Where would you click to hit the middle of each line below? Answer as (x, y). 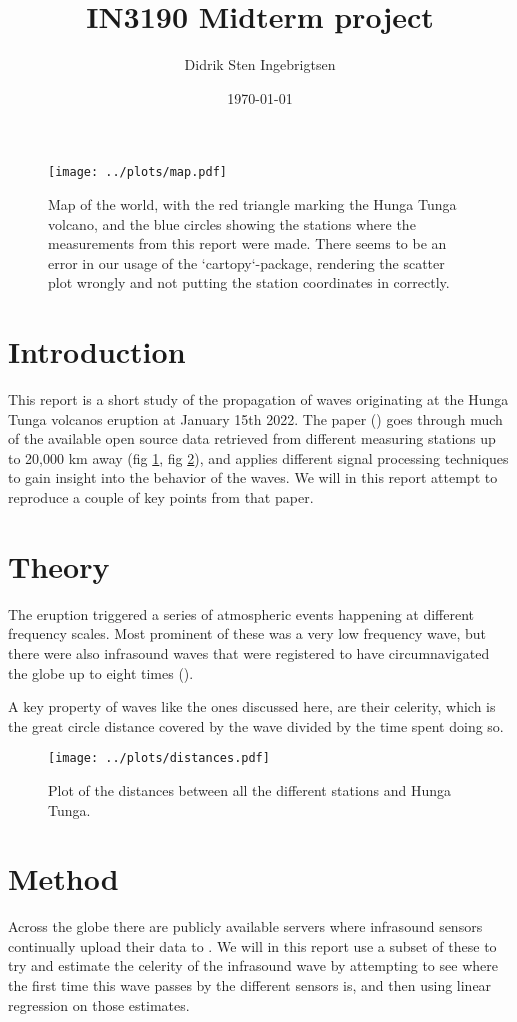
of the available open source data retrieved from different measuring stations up (252, 438)
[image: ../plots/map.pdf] (137, 172)
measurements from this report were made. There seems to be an (247, 243)
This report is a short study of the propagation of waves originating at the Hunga (258, 399)
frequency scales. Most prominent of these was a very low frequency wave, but (247, 633)
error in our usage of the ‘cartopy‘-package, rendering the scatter (246, 262)
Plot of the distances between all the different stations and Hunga (250, 789)
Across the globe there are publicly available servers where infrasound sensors (245, 926)
